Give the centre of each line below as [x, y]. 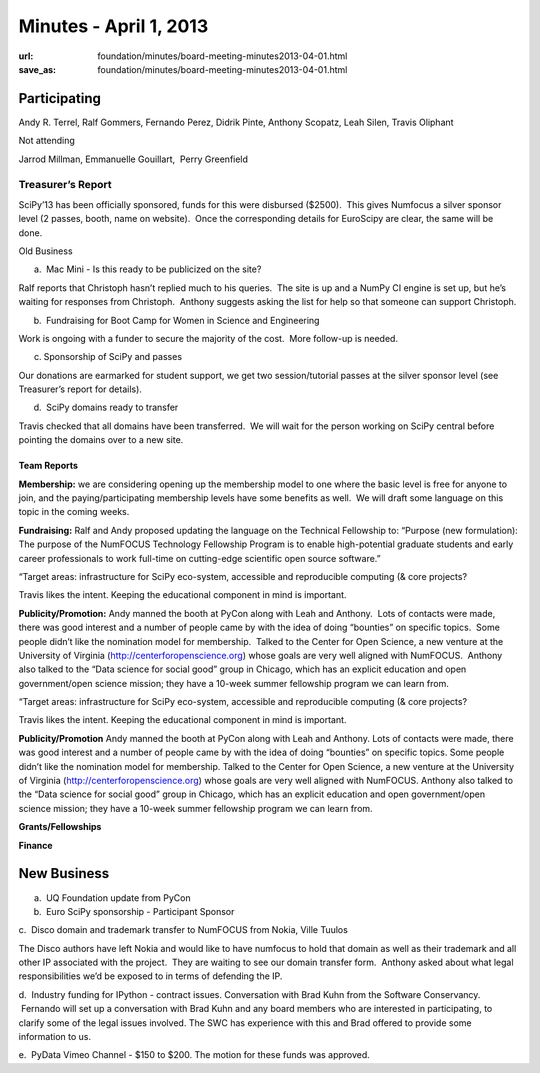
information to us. [55, 1037]
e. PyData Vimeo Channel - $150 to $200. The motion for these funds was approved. [194, 1055]
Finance [36, 845]
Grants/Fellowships [60, 827]
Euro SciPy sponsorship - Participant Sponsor [140, 911]
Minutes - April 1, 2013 [113, 26]
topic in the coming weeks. [74, 512]
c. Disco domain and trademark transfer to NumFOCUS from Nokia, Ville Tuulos [183, 930]
